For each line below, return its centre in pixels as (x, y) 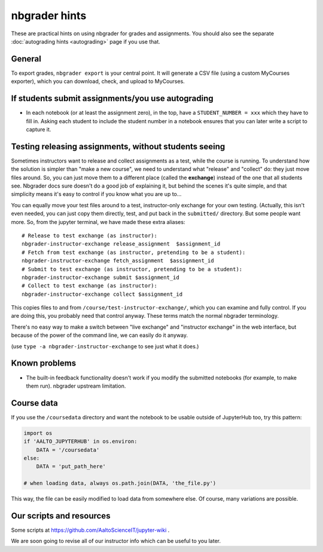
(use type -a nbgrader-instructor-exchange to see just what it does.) (105, 346)
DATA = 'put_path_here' (71, 467)
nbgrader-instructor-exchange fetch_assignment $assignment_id (118, 261)
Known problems (44, 364)
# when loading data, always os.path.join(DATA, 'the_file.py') (120, 483)
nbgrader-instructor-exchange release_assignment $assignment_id (121, 244)
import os (38, 433)
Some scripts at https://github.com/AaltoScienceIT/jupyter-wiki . (90, 530)
